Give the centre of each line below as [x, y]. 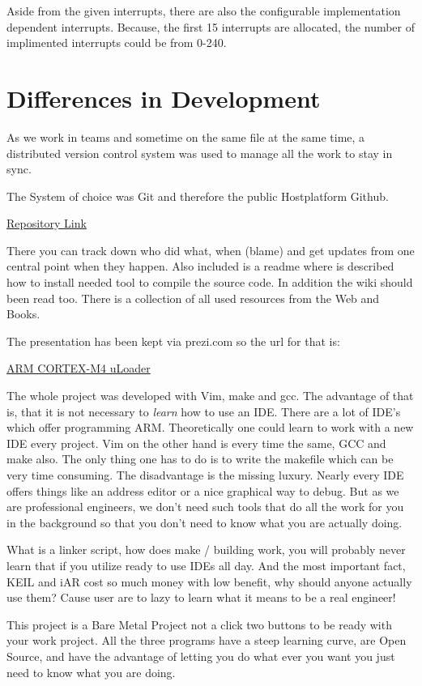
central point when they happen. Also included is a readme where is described [200, 266]
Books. [23, 314]
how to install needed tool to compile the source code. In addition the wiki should [210, 282]
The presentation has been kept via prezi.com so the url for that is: [173, 341]
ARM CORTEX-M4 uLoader [79, 368]
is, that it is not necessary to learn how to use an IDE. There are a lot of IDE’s [204, 411]
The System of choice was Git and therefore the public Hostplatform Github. [198, 196]
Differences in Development [164, 98]
